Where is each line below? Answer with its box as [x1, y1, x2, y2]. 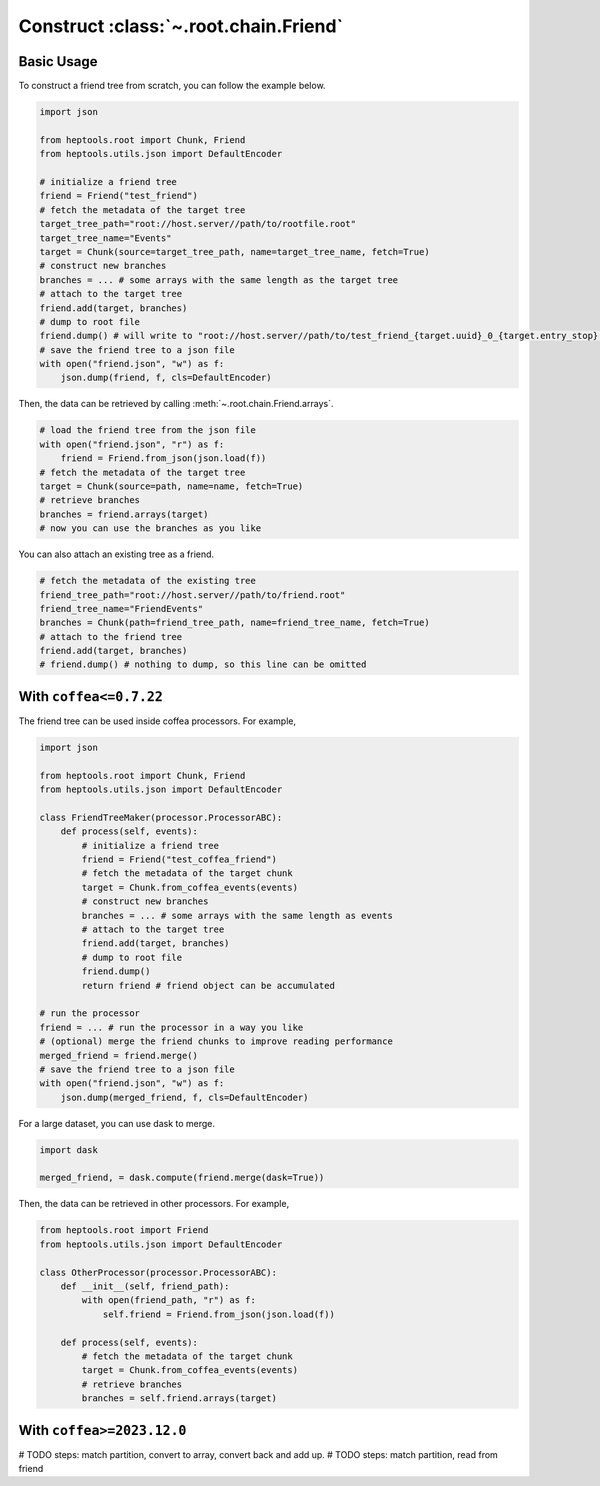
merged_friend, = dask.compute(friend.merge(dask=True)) [39, 1172, 325, 1184]
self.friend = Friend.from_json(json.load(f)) [102, 1308, 335, 1320]
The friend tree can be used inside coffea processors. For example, [18, 715, 297, 727]
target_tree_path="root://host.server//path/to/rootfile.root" [39, 218, 357, 230]
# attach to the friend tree [39, 631, 183, 642]
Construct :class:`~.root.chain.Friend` [18, 15, 344, 37]
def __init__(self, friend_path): [60, 1281, 230, 1292]
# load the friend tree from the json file [39, 425, 257, 436]
